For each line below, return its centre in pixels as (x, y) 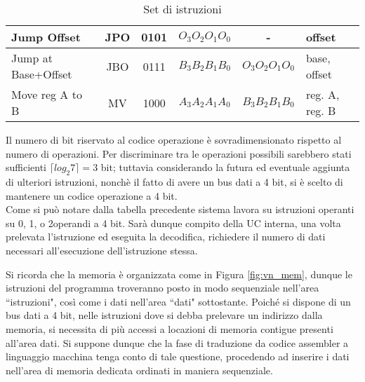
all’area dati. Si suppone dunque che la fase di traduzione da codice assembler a (177, 342)
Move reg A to (47, 94)
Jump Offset (46, 37)
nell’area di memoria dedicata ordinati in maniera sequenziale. (139, 370)
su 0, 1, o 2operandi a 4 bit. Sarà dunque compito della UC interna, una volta (173, 223)
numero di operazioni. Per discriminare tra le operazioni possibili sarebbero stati (179, 153)
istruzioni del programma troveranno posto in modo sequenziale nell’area (162, 288)
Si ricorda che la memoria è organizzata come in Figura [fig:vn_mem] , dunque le (179, 274)
